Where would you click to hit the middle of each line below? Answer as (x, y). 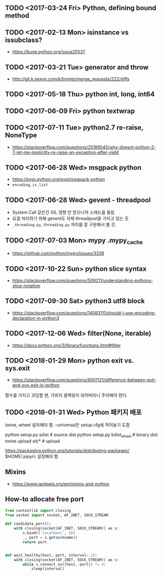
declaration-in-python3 (36, 318)
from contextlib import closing (38, 510)
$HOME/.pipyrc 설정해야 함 (32, 457)
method (17, 16)
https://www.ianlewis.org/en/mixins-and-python (61, 484)
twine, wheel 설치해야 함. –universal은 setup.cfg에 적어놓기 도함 (68, 425)
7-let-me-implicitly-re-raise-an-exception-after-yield (65, 152)
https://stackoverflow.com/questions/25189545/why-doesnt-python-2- (84, 147)
